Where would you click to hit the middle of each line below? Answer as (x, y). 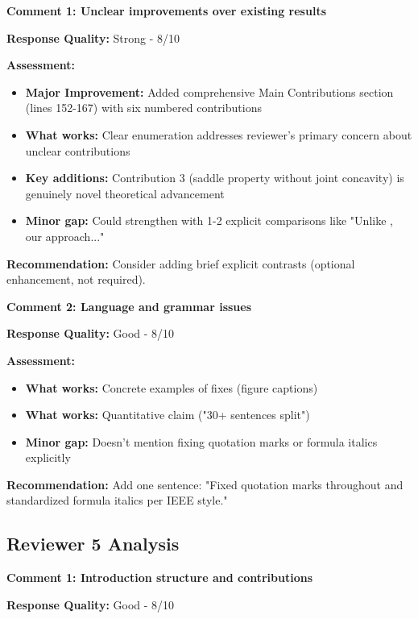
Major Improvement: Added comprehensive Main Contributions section (209, 91)
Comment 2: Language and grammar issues (129, 306)
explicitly (48, 457)
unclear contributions (78, 150)
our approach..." (65, 236)
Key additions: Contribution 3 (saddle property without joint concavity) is (215, 178)
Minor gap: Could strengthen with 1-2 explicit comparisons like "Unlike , (209, 220)
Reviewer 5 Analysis (93, 544)
